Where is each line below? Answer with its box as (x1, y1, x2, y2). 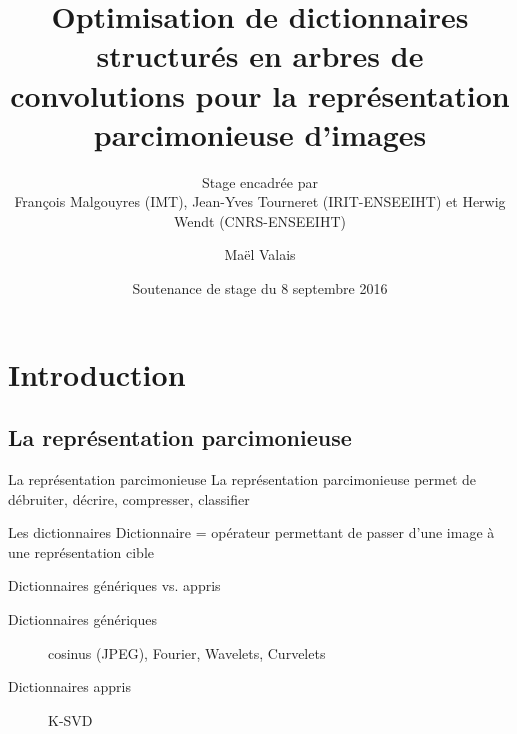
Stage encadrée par (202, 171, 318, 192)
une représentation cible (8, 541, 154, 562)
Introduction (8, 353, 186, 394)
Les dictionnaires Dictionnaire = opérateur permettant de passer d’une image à (8, 522, 495, 543)
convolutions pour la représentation (10, 74, 510, 115)
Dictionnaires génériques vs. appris (8, 575, 221, 596)
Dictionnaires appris (8, 676, 131, 697)
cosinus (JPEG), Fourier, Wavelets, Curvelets (48, 642, 326, 663)
